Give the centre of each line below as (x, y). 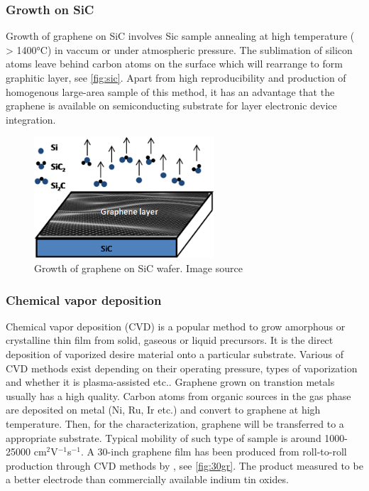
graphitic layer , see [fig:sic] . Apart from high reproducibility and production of (176, 77)
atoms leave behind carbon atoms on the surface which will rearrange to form (174, 64)
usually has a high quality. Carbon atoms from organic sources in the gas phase (178, 395)
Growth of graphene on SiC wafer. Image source (138, 268)
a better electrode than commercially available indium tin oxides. (147, 479)
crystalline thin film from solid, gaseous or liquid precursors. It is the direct (170, 340)
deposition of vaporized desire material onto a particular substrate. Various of (175, 354)
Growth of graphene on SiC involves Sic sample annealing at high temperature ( (180, 36)
